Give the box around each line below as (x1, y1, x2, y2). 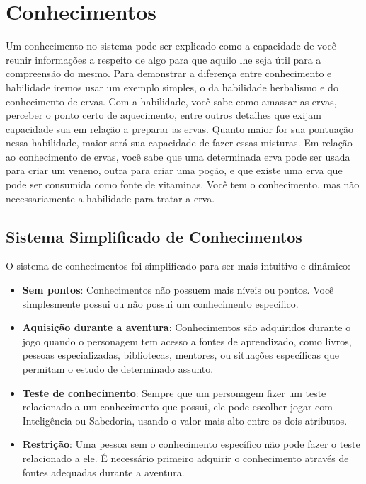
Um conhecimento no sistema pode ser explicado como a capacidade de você (6, 38, 336, 53)
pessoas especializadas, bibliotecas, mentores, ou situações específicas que (22, 347, 340, 362)
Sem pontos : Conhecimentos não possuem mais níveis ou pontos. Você (22, 282, 334, 297)
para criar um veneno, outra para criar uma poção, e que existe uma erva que (6, 163, 343, 178)
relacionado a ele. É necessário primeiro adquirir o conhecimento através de (22, 450, 349, 465)
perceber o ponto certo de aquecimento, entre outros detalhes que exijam (6, 108, 321, 122)
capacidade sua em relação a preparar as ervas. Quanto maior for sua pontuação (6, 121, 353, 136)
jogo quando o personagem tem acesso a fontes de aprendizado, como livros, (22, 333, 352, 348)
